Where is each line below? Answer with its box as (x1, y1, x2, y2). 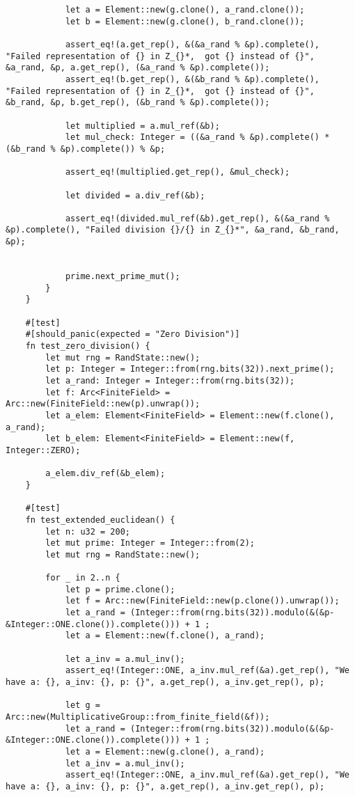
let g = (65, 700, 101, 711)
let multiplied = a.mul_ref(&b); (65, 120, 220, 131)
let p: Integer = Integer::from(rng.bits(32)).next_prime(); (45, 364, 335, 374)
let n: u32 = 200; (45, 526, 130, 537)
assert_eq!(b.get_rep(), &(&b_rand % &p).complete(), (65, 74, 320, 84)
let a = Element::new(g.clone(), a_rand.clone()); (65, 5, 305, 15)
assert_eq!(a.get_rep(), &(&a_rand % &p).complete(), (65, 39, 320, 49)
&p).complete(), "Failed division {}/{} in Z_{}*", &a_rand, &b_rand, (6, 225, 340, 235)
